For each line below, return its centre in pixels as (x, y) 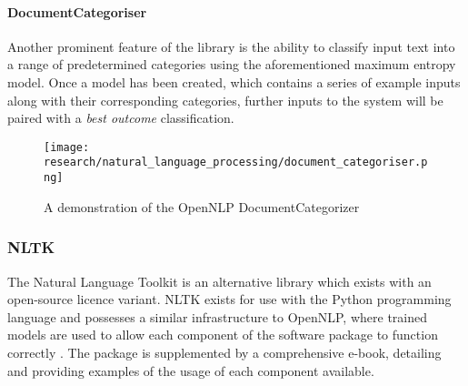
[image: (67, 147)
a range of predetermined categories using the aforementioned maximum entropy (232, 64)
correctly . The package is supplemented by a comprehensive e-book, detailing (224, 352)
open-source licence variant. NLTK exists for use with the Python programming (229, 299)
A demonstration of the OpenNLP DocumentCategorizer (202, 206)
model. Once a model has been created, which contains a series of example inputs (234, 81)
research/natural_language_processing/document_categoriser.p (236, 163)
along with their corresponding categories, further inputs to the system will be (225, 100)
